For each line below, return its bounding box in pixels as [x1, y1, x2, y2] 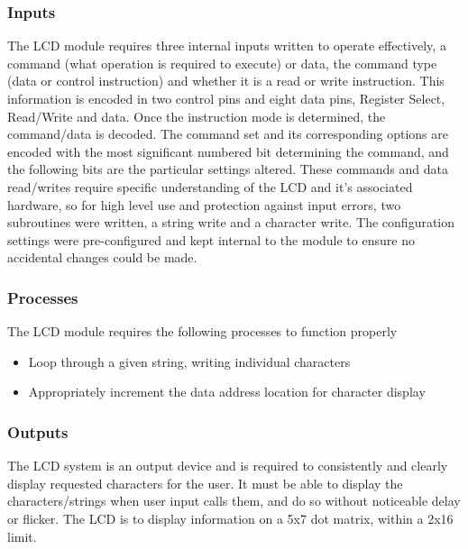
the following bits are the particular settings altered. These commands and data [7, 160, 448, 178]
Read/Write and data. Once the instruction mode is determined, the [7, 106, 386, 125]
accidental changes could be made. [7, 248, 197, 267]
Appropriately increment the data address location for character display [28, 382, 426, 401]
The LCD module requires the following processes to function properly [7, 322, 398, 341]
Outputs [7, 420, 69, 443]
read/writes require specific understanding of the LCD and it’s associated [7, 177, 413, 196]
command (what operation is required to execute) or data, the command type [7, 53, 437, 72]
